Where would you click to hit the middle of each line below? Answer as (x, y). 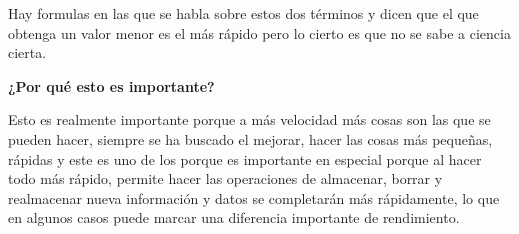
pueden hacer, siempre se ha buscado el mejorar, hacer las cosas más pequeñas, (250, 138)
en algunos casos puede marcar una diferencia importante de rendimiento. (234, 217)
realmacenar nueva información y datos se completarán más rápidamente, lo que (254, 197)
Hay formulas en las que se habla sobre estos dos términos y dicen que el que (243, 13)
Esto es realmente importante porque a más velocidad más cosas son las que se (249, 119)
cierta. (27, 52)
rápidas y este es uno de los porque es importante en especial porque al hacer (245, 158)
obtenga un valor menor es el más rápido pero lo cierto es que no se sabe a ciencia (259, 32)
